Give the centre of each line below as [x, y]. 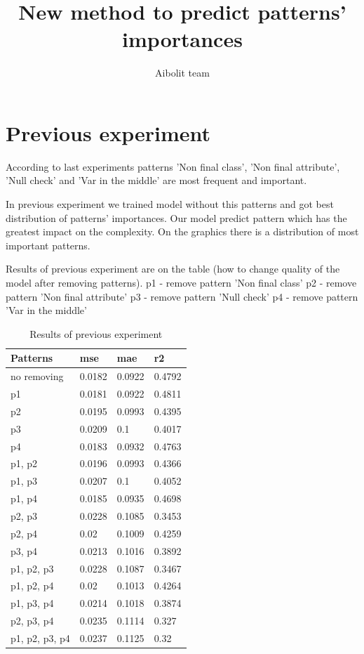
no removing [37, 376]
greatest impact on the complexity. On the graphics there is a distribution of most [182, 231]
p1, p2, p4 [32, 586]
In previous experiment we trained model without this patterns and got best [170, 204]
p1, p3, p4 [32, 603]
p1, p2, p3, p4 [40, 637]
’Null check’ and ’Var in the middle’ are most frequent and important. [156, 180]
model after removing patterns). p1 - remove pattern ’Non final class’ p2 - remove [181, 282]
